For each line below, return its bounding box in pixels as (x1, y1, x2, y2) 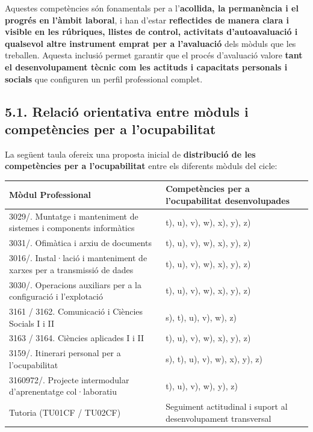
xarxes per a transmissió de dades (9, 263, 134, 276)
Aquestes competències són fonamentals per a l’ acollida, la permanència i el (5, 2, 299, 14)
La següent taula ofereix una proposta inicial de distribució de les (5, 147, 256, 160)
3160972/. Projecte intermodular (9, 373, 129, 386)
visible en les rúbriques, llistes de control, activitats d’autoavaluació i (5, 25, 298, 38)
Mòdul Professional (9, 188, 91, 201)
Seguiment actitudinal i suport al (166, 400, 288, 413)
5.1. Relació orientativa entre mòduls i (5, 102, 249, 120)
